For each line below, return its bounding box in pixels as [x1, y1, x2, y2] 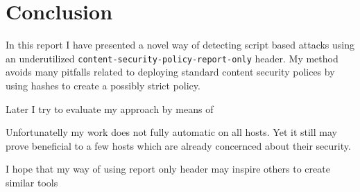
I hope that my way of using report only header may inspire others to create [6, 162, 330, 176]
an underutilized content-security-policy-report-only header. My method [6, 51, 338, 65]
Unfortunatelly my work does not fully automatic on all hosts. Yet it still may [6, 125, 337, 139]
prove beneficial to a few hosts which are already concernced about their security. [6, 138, 351, 152]
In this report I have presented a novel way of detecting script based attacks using [6, 37, 355, 52]
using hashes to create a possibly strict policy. [6, 78, 200, 92]
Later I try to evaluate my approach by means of [6, 101, 214, 116]
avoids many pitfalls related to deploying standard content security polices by [6, 64, 335, 79]
